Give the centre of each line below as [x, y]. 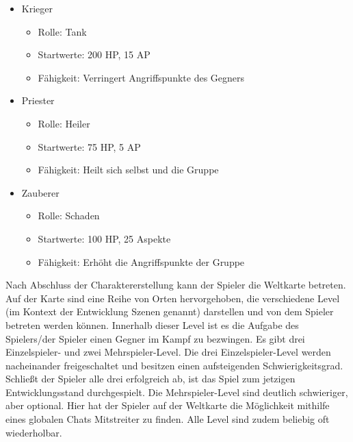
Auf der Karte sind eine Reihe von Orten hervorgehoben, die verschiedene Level [173, 298]
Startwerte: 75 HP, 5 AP [89, 146]
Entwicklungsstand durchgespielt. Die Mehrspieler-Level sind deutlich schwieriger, [177, 392]
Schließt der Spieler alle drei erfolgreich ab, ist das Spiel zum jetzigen [151, 379]
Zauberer [40, 192]
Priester [38, 100]
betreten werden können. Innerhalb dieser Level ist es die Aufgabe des [152, 324]
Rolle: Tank [62, 31]
